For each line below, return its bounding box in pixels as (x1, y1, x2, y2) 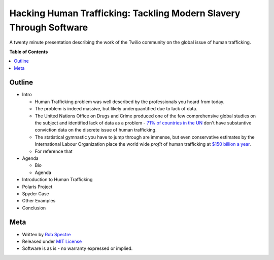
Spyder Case (22, 190, 49, 197)
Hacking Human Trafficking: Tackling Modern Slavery (9, 8, 241, 19)
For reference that (35, 148, 73, 154)
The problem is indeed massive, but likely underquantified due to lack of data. (35, 106, 198, 112)
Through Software (9, 22, 88, 33)
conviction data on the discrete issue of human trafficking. (35, 127, 157, 133)
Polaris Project (22, 184, 53, 190)
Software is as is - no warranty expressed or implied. (22, 245, 133, 251)
